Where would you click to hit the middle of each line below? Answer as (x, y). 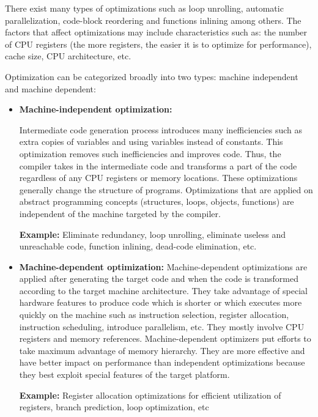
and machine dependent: (50, 88)
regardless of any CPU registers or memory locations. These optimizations (158, 178)
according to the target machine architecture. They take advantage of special (163, 290)
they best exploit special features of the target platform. (124, 375)
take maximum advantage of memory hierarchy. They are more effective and (162, 350)
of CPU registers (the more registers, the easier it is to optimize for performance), (158, 44)
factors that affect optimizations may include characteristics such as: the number (156, 32)
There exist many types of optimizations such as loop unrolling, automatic (144, 8)
